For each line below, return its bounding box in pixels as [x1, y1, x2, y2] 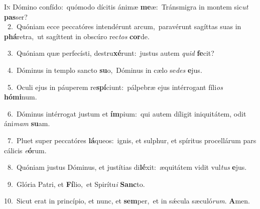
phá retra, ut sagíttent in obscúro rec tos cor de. [4, 31, 150, 41]
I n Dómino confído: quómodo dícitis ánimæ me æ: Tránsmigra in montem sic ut [4, 2, 248, 12]
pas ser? [4, 11, 28, 22]
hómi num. [4, 91, 37, 102]
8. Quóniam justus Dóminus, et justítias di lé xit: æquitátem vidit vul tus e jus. [7, 162, 247, 172]
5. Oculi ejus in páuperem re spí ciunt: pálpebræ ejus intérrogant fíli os [7, 81, 223, 92]
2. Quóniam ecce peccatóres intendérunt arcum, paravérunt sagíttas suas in [7, 21, 241, 32]
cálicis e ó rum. [4, 145, 47, 155]
